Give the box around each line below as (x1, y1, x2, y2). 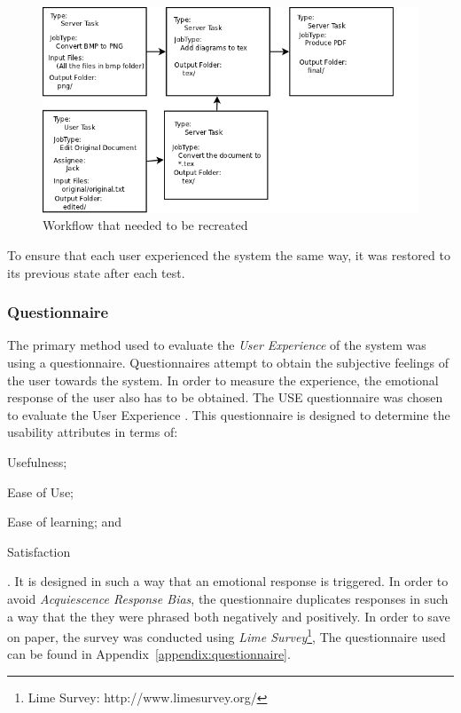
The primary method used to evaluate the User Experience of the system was (7, 336, 426, 354)
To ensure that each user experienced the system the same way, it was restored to (7, 246, 450, 265)
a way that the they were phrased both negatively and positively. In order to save (7, 606, 450, 625)
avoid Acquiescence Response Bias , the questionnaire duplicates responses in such (7, 590, 449, 608)
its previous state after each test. (7, 263, 185, 281)
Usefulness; (7, 453, 67, 471)
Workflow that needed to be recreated (43, 216, 248, 234)
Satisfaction (7, 542, 71, 560)
